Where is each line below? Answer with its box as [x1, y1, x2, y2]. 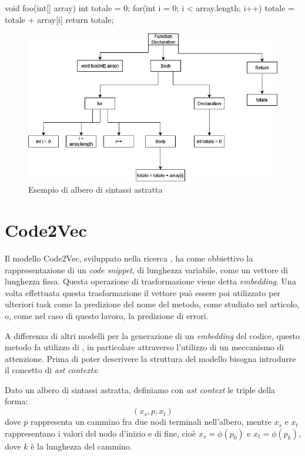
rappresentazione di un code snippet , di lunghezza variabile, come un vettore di [5, 263, 288, 276]
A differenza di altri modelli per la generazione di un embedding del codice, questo [5, 329, 300, 341]
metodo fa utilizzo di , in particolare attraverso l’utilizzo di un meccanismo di [5, 341, 284, 353]
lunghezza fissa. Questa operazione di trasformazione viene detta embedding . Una [5, 275, 296, 287]
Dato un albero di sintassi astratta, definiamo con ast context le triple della [5, 383, 276, 395]
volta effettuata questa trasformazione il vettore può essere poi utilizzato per [5, 286, 281, 299]
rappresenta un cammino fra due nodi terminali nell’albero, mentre [30, 415, 272, 428]
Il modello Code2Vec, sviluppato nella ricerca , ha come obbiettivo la [5, 252, 253, 264]
